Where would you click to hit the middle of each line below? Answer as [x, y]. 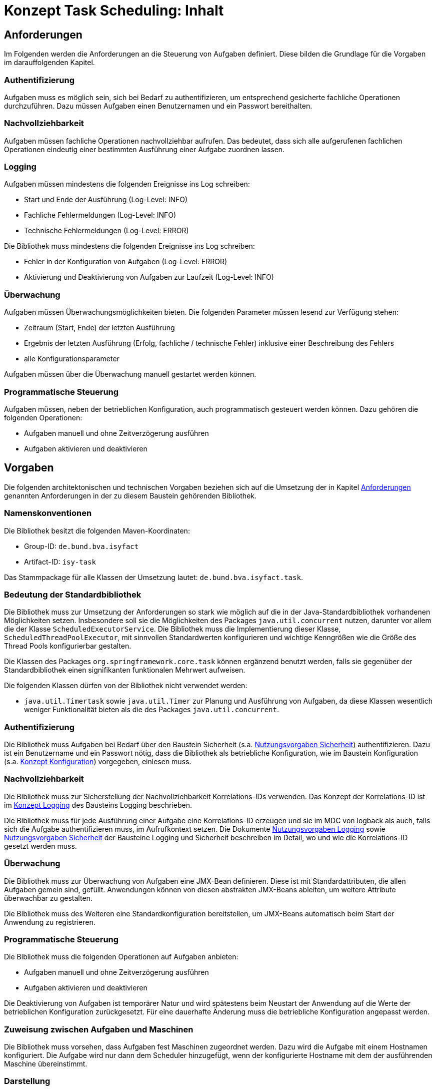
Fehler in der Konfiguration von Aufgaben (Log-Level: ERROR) [126, 262]
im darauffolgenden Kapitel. [49, 63]
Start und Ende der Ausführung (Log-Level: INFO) [106, 200]
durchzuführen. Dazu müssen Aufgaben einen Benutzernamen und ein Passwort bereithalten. [158, 106]
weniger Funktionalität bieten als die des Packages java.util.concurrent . [152, 710]
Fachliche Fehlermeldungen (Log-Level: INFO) [100, 215]
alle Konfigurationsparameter [72, 359]
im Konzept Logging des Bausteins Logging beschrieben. [98, 805]
